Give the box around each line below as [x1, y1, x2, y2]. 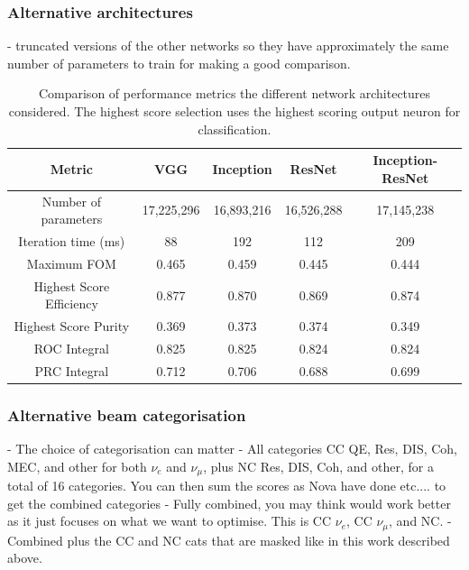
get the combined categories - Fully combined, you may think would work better [7, 493, 451, 512]
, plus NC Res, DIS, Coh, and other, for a [203, 456, 434, 475]
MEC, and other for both [7, 456, 147, 475]
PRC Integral [34, 361, 109, 380]
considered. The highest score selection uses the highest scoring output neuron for [8, 102, 461, 120]
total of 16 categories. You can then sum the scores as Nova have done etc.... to [7, 476, 446, 495]
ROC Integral [33, 339, 109, 358]
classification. [198, 119, 271, 138]
